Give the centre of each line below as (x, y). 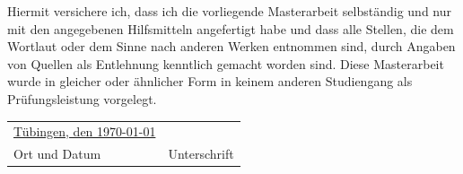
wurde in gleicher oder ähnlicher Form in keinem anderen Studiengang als (210, 81)
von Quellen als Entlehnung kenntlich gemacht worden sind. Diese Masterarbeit (226, 63)
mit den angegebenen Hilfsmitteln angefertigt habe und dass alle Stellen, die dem (231, 28)
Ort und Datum (57, 154)
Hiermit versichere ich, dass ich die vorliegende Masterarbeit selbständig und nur (230, 11)
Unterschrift (201, 154)
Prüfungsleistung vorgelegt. (82, 98)
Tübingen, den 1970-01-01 (85, 131)
